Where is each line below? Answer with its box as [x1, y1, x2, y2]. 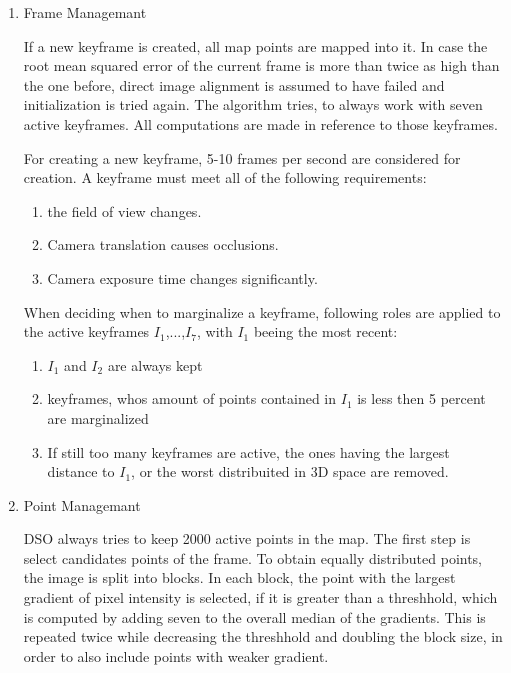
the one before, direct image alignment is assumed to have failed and [23, 74, 445, 95]
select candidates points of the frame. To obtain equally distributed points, [23, 547, 483, 568]
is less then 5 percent [357, 388, 486, 409]
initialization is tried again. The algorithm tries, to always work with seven [23, 94, 483, 115]
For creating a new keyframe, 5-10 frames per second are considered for [23, 147, 461, 168]
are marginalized [47, 407, 149, 428]
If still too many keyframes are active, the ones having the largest [47, 441, 450, 462]
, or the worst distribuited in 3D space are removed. [131, 461, 449, 482]
